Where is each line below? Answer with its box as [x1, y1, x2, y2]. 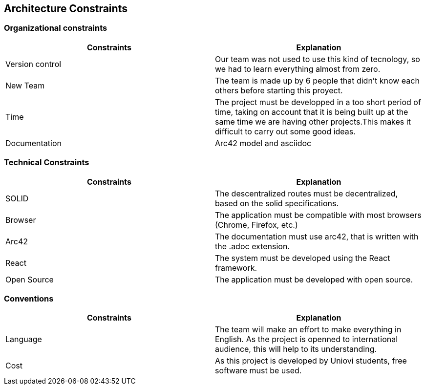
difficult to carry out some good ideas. [215, 126, 356, 136]
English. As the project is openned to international [215, 334, 398, 345]
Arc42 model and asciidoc [215, 138, 312, 148]
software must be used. [215, 366, 302, 376]
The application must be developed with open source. [215, 274, 413, 284]
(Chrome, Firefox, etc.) [215, 219, 298, 230]
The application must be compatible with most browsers [215, 210, 422, 220]
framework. [215, 262, 257, 273]
